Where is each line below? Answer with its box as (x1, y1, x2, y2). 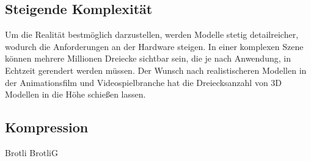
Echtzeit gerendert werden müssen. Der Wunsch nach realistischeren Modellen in (5, 63, 307, 76)
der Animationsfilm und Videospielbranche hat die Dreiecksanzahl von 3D (5, 76, 282, 88)
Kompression (5, 118, 89, 137)
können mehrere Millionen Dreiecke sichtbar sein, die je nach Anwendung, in (5, 52, 291, 65)
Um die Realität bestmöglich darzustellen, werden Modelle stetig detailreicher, (5, 28, 299, 41)
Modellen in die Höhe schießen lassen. (5, 88, 146, 101)
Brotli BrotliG (5, 146, 58, 159)
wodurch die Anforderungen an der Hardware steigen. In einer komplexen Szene (5, 40, 304, 52)
